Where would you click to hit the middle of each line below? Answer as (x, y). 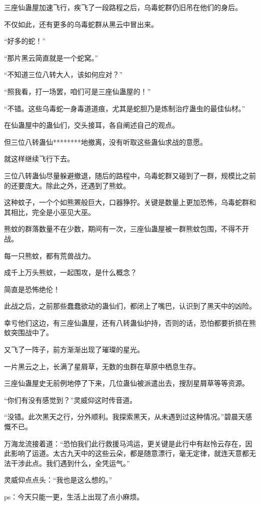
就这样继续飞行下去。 (39, 159)
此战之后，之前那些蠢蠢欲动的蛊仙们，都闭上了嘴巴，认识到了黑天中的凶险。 (130, 306)
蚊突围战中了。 (28, 332)
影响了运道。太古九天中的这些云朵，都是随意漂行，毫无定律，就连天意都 (130, 453)
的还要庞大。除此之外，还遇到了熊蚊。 (67, 185)
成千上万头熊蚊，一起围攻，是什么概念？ (70, 272)
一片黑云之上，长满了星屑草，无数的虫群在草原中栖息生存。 (102, 366)
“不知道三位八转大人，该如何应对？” (63, 74)
